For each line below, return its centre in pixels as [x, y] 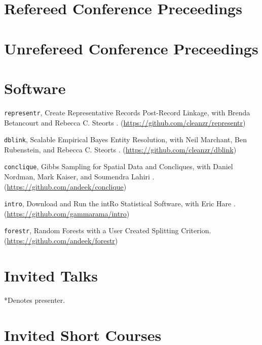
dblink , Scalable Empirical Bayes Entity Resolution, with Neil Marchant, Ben [125, 139]
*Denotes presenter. [35, 300]
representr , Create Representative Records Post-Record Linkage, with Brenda [127, 112]
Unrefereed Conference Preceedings [131, 48]
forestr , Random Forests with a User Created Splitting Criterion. [108, 230]
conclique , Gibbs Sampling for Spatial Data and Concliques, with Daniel [119, 166]
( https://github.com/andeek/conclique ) [65, 186]
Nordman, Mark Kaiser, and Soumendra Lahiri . [79, 177]
